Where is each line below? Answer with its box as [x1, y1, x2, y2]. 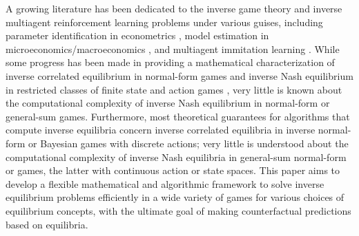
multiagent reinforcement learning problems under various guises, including [6, 14, 323, 29]
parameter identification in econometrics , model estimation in [6, 28, 269, 43]
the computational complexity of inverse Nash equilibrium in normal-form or [6, 96, 330, 110]
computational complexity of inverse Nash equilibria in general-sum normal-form [6, 149, 347, 164]
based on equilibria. [6, 217, 88, 231]
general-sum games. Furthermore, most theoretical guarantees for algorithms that [6, 109, 350, 123]
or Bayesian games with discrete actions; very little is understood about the [28, 136, 349, 150]
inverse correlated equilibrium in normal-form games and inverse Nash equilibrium [6, 68, 353, 83]
